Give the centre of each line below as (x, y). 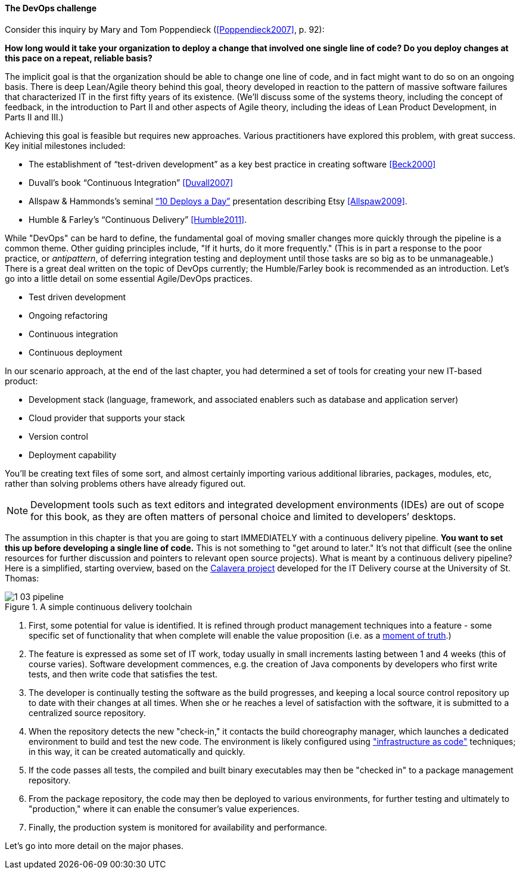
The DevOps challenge (51, 8)
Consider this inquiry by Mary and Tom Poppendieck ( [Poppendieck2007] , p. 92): (165, 29)
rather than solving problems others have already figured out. (125, 483)
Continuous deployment (76, 352)
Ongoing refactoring (68, 315)
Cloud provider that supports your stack (107, 418)
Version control (58, 436)
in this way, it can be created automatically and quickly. (137, 751)
